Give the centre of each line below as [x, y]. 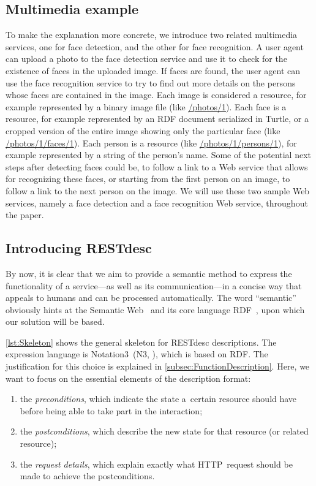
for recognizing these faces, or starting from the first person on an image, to [148, 179]
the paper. [25, 215]
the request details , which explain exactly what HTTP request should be [156, 464]
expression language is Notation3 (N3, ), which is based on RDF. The [137, 354]
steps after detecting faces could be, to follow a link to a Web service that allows [157, 166]
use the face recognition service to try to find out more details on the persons [151, 82]
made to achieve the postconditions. [87, 476]
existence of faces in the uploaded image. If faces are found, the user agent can [153, 70]
